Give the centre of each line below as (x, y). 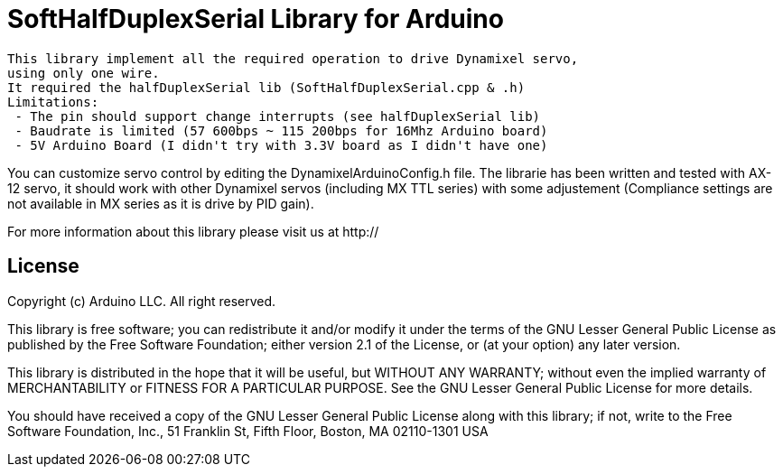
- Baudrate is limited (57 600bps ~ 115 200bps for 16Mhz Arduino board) (281, 130)
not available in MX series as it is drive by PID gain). (161, 203)
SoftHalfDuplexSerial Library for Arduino (256, 19)
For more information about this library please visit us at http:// (193, 231)
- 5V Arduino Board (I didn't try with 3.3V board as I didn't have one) (281, 145)
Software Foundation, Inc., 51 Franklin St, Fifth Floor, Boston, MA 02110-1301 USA (248, 431)
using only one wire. (84, 73)
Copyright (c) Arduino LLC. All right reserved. (142, 301)
